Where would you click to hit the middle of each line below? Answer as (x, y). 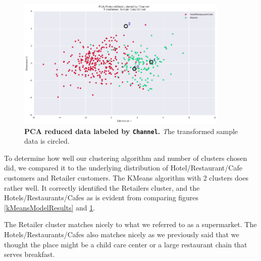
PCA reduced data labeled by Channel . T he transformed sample (131, 131)
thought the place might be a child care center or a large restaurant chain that (126, 244)
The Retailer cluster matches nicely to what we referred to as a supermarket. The (130, 224)
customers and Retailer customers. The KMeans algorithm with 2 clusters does (126, 177)
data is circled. (47, 141)
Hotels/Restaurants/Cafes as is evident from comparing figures (101, 198)
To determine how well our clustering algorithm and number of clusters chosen (126, 158)
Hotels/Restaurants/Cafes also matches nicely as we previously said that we (122, 234)
